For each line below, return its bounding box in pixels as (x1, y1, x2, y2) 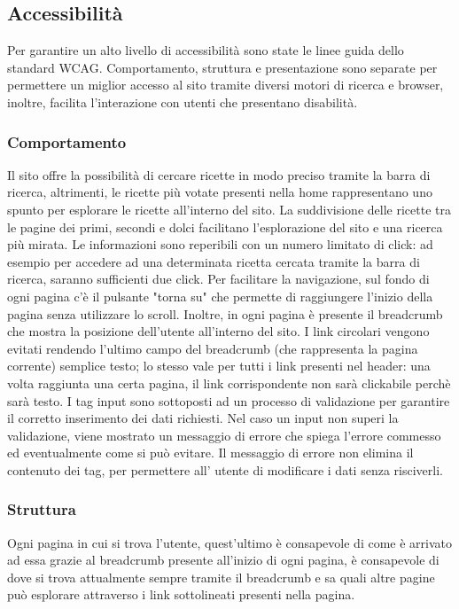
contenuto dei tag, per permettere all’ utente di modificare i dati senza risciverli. (7, 460, 443, 479)
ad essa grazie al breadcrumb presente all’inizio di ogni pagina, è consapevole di (7, 550, 440, 569)
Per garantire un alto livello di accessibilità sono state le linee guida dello (7, 41, 404, 59)
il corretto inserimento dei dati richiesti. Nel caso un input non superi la (7, 409, 399, 427)
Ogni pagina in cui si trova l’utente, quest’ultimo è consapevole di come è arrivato (7, 533, 452, 551)
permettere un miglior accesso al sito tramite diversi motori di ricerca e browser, (7, 75, 444, 94)
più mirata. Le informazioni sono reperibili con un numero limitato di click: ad (7, 235, 433, 254)
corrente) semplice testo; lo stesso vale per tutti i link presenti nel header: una (7, 356, 431, 375)
